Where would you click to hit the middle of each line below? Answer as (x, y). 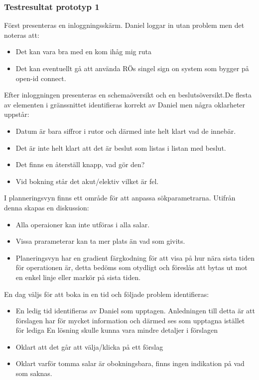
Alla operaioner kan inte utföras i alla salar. (83, 224)
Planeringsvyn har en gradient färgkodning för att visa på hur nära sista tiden (135, 257)
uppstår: (17, 114)
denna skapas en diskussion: (47, 207)
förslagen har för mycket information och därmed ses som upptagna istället (130, 320)
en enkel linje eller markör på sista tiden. (78, 277)
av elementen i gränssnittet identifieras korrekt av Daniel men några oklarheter (125, 104)
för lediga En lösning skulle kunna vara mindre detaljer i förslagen (117, 330)
